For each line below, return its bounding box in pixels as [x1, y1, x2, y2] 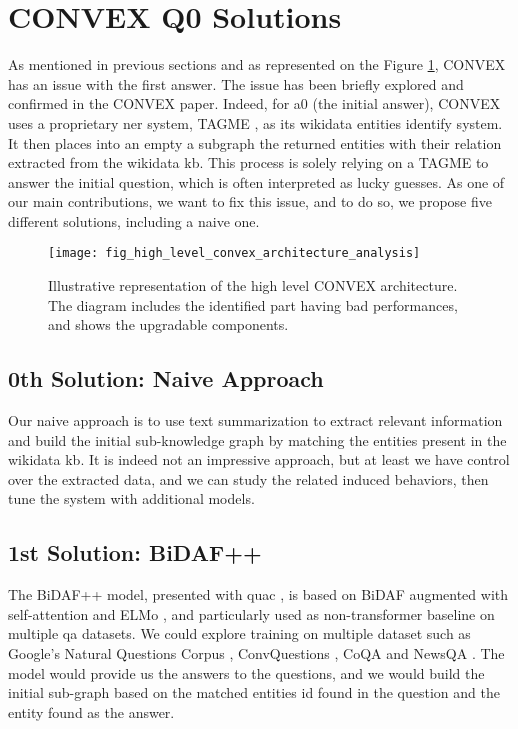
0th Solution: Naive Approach [8, 363, 324, 394]
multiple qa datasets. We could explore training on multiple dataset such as [8, 623, 471, 644]
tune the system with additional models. [8, 488, 255, 509]
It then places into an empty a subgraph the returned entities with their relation [8, 132, 502, 153]
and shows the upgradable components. [48, 314, 289, 335]
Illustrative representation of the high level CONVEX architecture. [48, 275, 458, 296]
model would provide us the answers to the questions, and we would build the [8, 662, 485, 683]
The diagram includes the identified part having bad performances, [48, 294, 458, 315]
